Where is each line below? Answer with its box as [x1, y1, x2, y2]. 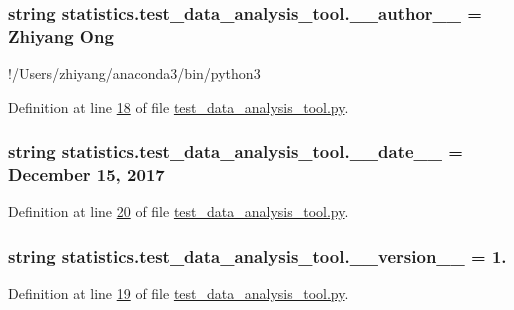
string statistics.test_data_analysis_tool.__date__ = [8, 139, 463, 164]
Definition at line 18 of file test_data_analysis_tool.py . [8, 96, 349, 117]
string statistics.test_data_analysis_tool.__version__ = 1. [8, 243, 507, 268]
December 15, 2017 [8, 162, 165, 187]
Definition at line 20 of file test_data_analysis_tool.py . [8, 201, 349, 222]
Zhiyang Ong [8, 23, 114, 48]
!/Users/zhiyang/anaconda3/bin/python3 [8, 63, 261, 84]
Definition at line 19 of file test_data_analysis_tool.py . [8, 283, 349, 304]
